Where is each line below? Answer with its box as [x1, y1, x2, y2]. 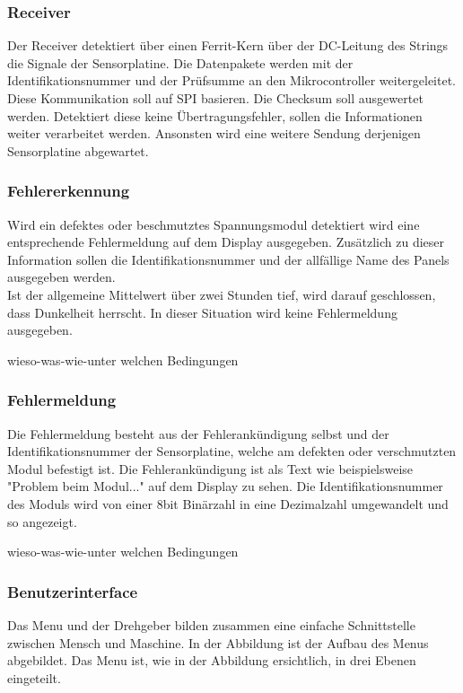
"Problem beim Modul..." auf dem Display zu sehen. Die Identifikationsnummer [7, 477, 443, 496]
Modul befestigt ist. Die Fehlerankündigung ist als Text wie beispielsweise [7, 459, 414, 478]
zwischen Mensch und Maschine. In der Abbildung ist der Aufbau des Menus [7, 633, 429, 652]
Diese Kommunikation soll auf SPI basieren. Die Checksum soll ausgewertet [7, 89, 424, 107]
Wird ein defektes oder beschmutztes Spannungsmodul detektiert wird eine [7, 215, 420, 233]
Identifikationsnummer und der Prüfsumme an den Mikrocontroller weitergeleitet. [7, 71, 456, 90]
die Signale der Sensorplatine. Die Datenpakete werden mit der [7, 53, 354, 72]
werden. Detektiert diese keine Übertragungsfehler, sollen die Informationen [7, 106, 423, 125]
